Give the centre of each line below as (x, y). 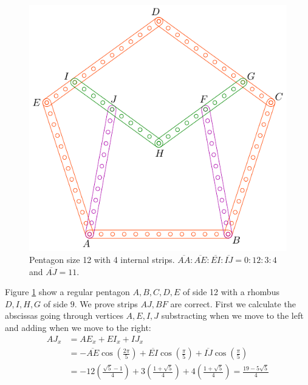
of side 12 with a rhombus (231, 292)
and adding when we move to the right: (78, 328)
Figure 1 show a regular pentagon (67, 292)
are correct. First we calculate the (233, 303)
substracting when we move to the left (232, 315)
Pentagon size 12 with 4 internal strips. (102, 260)
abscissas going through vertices (64, 315)
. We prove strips (106, 303)
